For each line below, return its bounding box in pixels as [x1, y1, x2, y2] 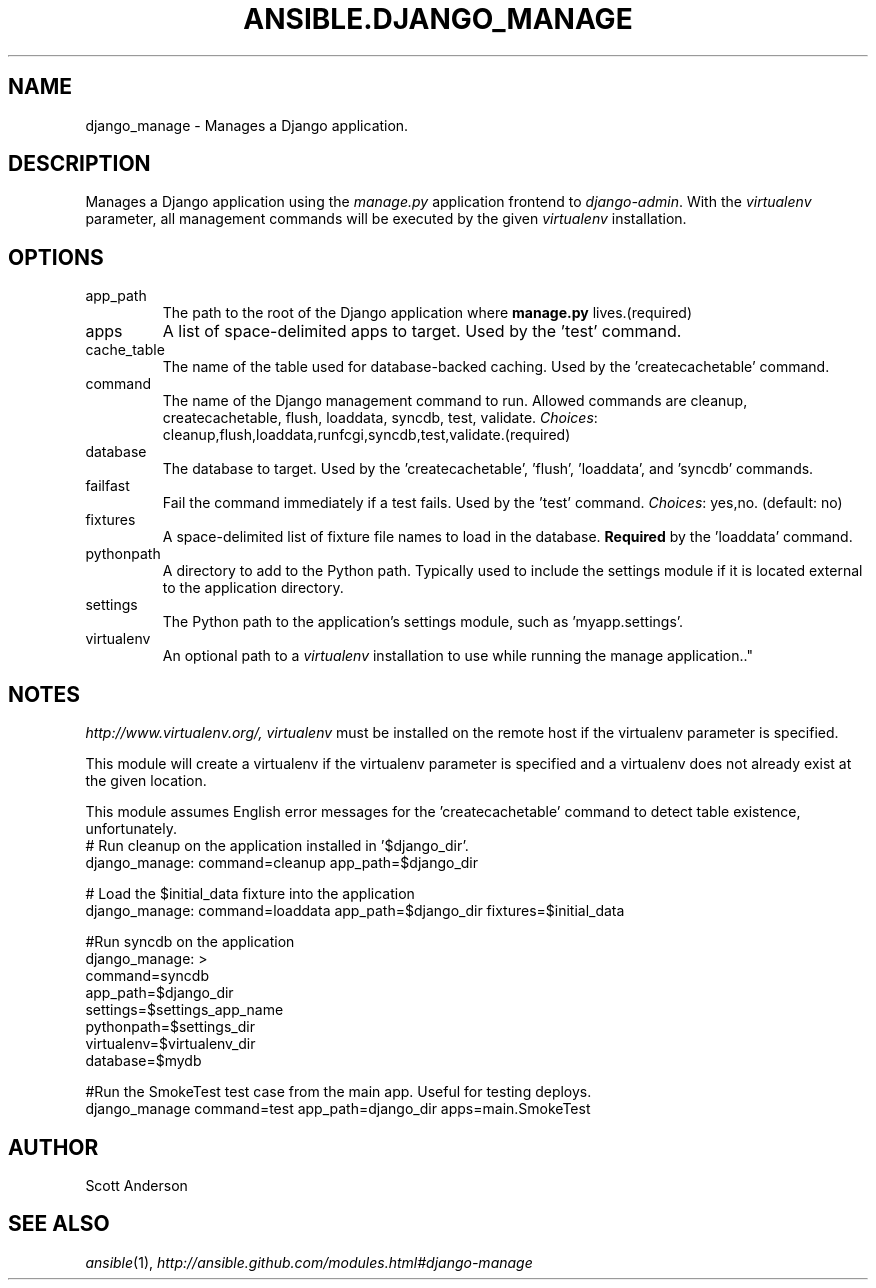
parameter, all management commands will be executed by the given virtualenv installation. [85, 210, 687, 228]
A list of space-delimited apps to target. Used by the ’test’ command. [162, 321, 682, 342]
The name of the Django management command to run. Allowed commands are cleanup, [162, 392, 748, 410]
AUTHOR [8, 1134, 99, 1160]
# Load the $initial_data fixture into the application [85, 885, 415, 903]
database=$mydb [85, 1052, 202, 1070]
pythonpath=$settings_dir [85, 1018, 255, 1036]
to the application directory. [162, 579, 344, 597]
